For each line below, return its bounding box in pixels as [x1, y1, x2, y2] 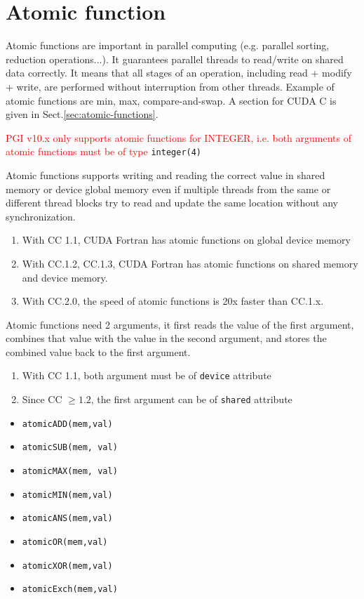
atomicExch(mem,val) [22, 584, 118, 595]
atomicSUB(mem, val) [22, 442, 118, 453]
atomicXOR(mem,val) [22, 560, 113, 571]
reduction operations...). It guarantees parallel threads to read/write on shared [6, 51, 344, 66]
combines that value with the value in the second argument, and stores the [6, 331, 327, 345]
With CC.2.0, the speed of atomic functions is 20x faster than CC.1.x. [22, 294, 324, 308]
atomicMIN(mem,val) [22, 489, 113, 500]
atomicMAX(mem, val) [22, 466, 118, 477]
